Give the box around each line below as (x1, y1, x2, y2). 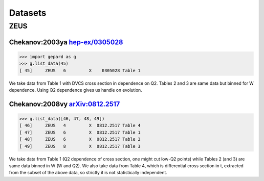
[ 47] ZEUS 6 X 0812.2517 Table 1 (19, 129, 141, 135)
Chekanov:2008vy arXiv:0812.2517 (9, 100, 120, 108)
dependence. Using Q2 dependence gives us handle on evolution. (9, 87, 142, 93)
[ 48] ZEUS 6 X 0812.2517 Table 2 (19, 136, 141, 142)
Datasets (9, 7, 46, 18)
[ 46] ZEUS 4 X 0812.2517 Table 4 (19, 123, 141, 129)
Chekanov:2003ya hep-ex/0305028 (9, 38, 123, 46)
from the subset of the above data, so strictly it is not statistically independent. (9, 170, 167, 176)
